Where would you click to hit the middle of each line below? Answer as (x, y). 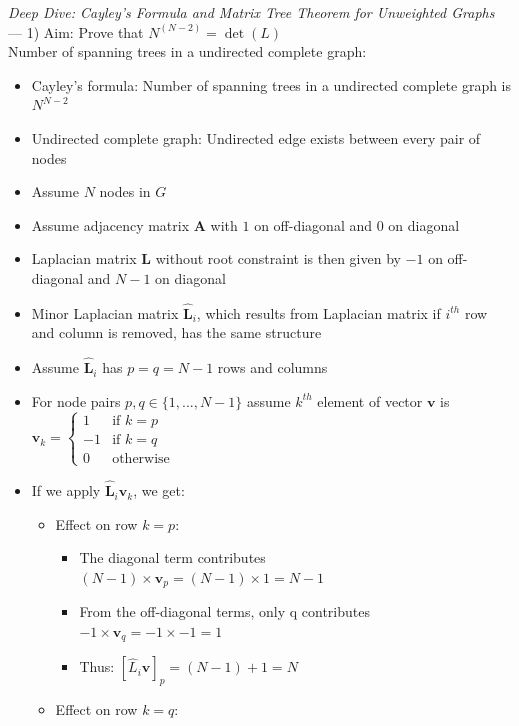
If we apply (66, 490)
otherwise (141, 458)
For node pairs (76, 400)
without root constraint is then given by (278, 258)
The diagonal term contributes (172, 557)
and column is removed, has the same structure (176, 332)
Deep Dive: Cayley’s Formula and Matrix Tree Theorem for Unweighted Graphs (251, 12)
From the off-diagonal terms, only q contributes (224, 611)
